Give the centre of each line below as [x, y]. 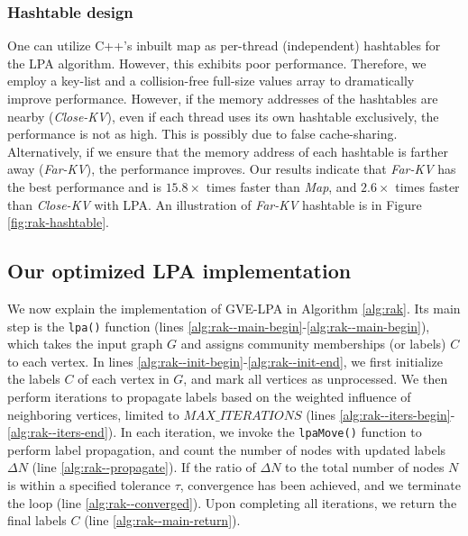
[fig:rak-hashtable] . [58, 222]
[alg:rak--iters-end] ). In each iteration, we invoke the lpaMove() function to [215, 432]
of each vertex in [124, 379]
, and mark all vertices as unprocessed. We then [316, 379]
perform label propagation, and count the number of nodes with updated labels [227, 449]
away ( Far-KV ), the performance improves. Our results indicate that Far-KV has [232, 169]
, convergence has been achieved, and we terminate [321, 485]
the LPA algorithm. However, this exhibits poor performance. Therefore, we [217, 63]
